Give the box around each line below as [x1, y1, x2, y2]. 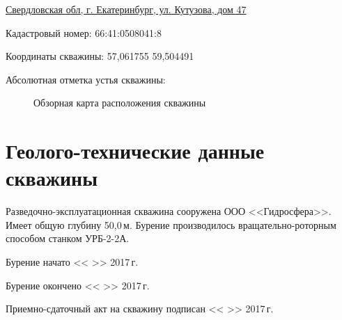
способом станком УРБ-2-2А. [6, 231, 130, 246]
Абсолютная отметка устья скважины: [6, 72, 166, 86]
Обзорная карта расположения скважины [33, 95, 206, 110]
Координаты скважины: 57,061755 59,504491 [6, 49, 194, 63]
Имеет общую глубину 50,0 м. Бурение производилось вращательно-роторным [6, 217, 336, 232]
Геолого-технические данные [6, 136, 265, 165]
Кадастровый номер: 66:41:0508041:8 [6, 25, 162, 40]
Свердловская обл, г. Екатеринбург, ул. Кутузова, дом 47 [6, 2, 247, 16]
